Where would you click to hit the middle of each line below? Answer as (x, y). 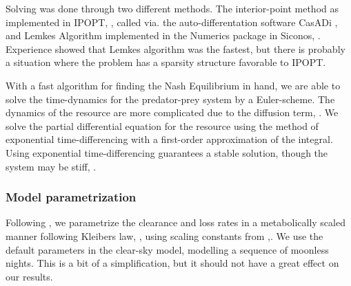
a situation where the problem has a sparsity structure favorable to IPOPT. (166, 62)
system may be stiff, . (51, 166)
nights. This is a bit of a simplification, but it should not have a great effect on (172, 263)
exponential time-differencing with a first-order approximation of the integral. (169, 139)
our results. (29, 276)
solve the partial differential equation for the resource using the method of (162, 125)
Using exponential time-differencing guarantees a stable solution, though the (167, 152)
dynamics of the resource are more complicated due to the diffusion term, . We (172, 112)
